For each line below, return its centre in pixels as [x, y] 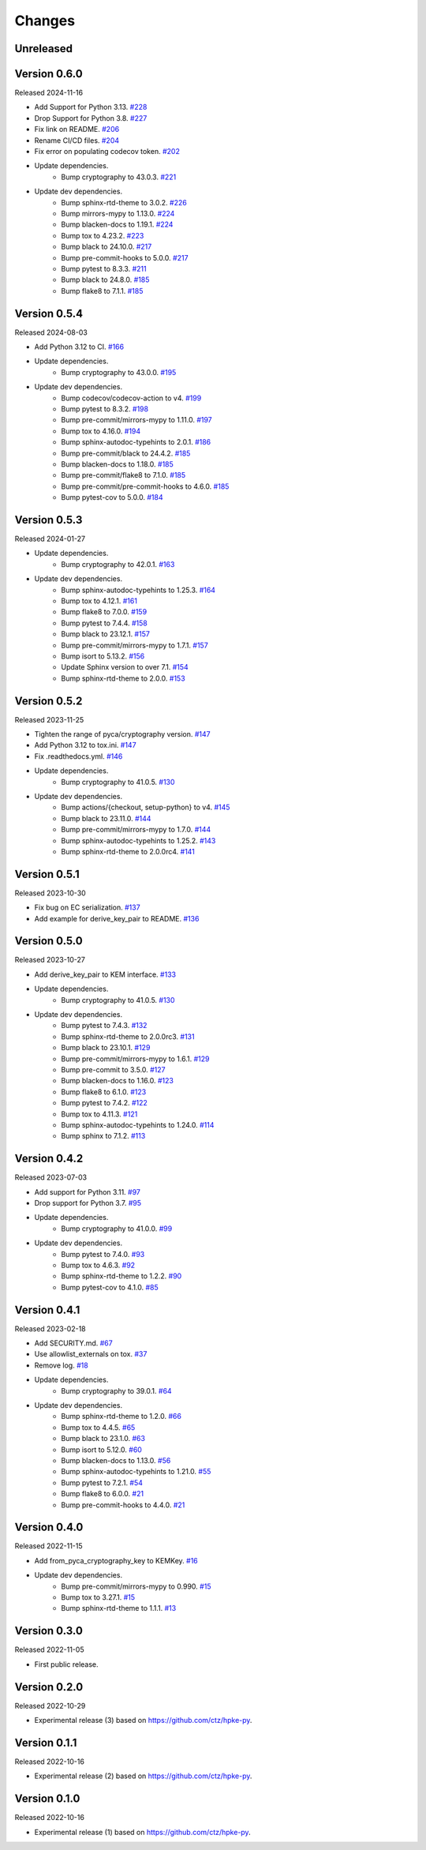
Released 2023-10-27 [50, 960]
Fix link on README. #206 [77, 129]
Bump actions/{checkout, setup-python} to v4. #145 [146, 807]
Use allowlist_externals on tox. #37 [91, 1354]
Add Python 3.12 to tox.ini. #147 [86, 745]
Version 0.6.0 [49, 74]
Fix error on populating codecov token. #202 [107, 152]
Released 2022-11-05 [49, 1649]
